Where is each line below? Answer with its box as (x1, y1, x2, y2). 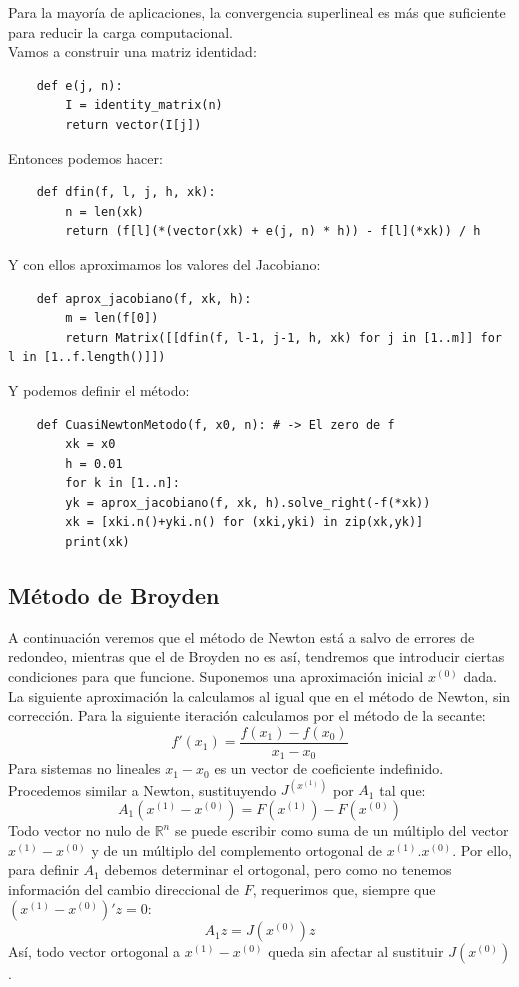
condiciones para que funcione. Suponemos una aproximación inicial (8, 666, 424, 687)
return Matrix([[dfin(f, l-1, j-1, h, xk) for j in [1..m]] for (65, 330, 502, 345)
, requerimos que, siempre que (252, 878, 436, 899)
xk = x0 (65, 437, 116, 452)
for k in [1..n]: (65, 476, 180, 491)
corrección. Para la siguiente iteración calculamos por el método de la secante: (8, 705, 486, 726)
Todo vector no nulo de (8, 820, 150, 841)
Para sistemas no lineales (8, 758, 161, 779)
